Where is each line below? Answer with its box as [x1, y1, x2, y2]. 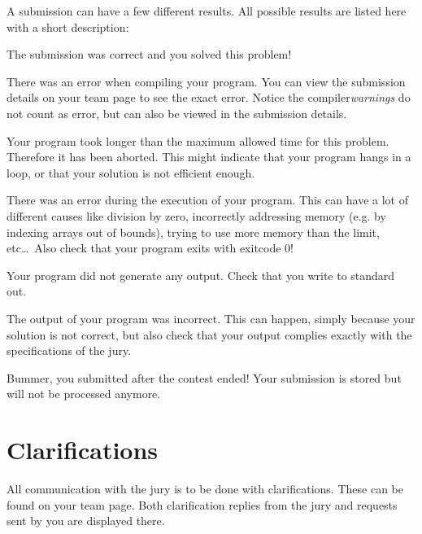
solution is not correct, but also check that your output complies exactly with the [7, 326, 412, 343]
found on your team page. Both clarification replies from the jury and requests [7, 496, 398, 513]
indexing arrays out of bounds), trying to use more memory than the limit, [7, 223, 380, 240]
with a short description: [7, 18, 129, 35]
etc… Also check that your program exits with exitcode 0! [7, 239, 294, 256]
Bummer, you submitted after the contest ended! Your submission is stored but [7, 369, 402, 386]
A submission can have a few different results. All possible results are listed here [7, 2, 407, 19]
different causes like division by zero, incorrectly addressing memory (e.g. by [7, 207, 386, 224]
